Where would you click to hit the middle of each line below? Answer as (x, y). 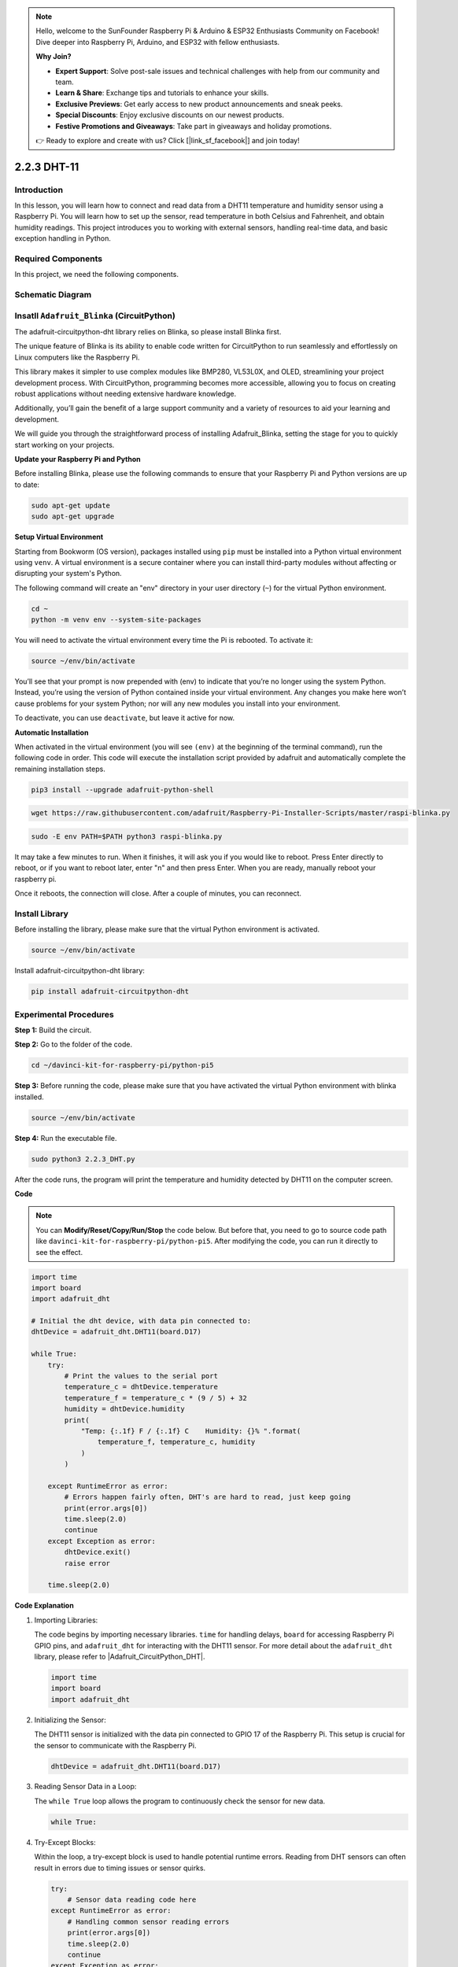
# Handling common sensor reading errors (148, 1921)
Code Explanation (44, 1606)
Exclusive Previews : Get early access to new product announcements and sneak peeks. (199, 104)
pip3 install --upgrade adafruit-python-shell (122, 790)
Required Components (58, 258)
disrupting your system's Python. (68, 574)
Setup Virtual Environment (59, 537)
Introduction (39, 190)
